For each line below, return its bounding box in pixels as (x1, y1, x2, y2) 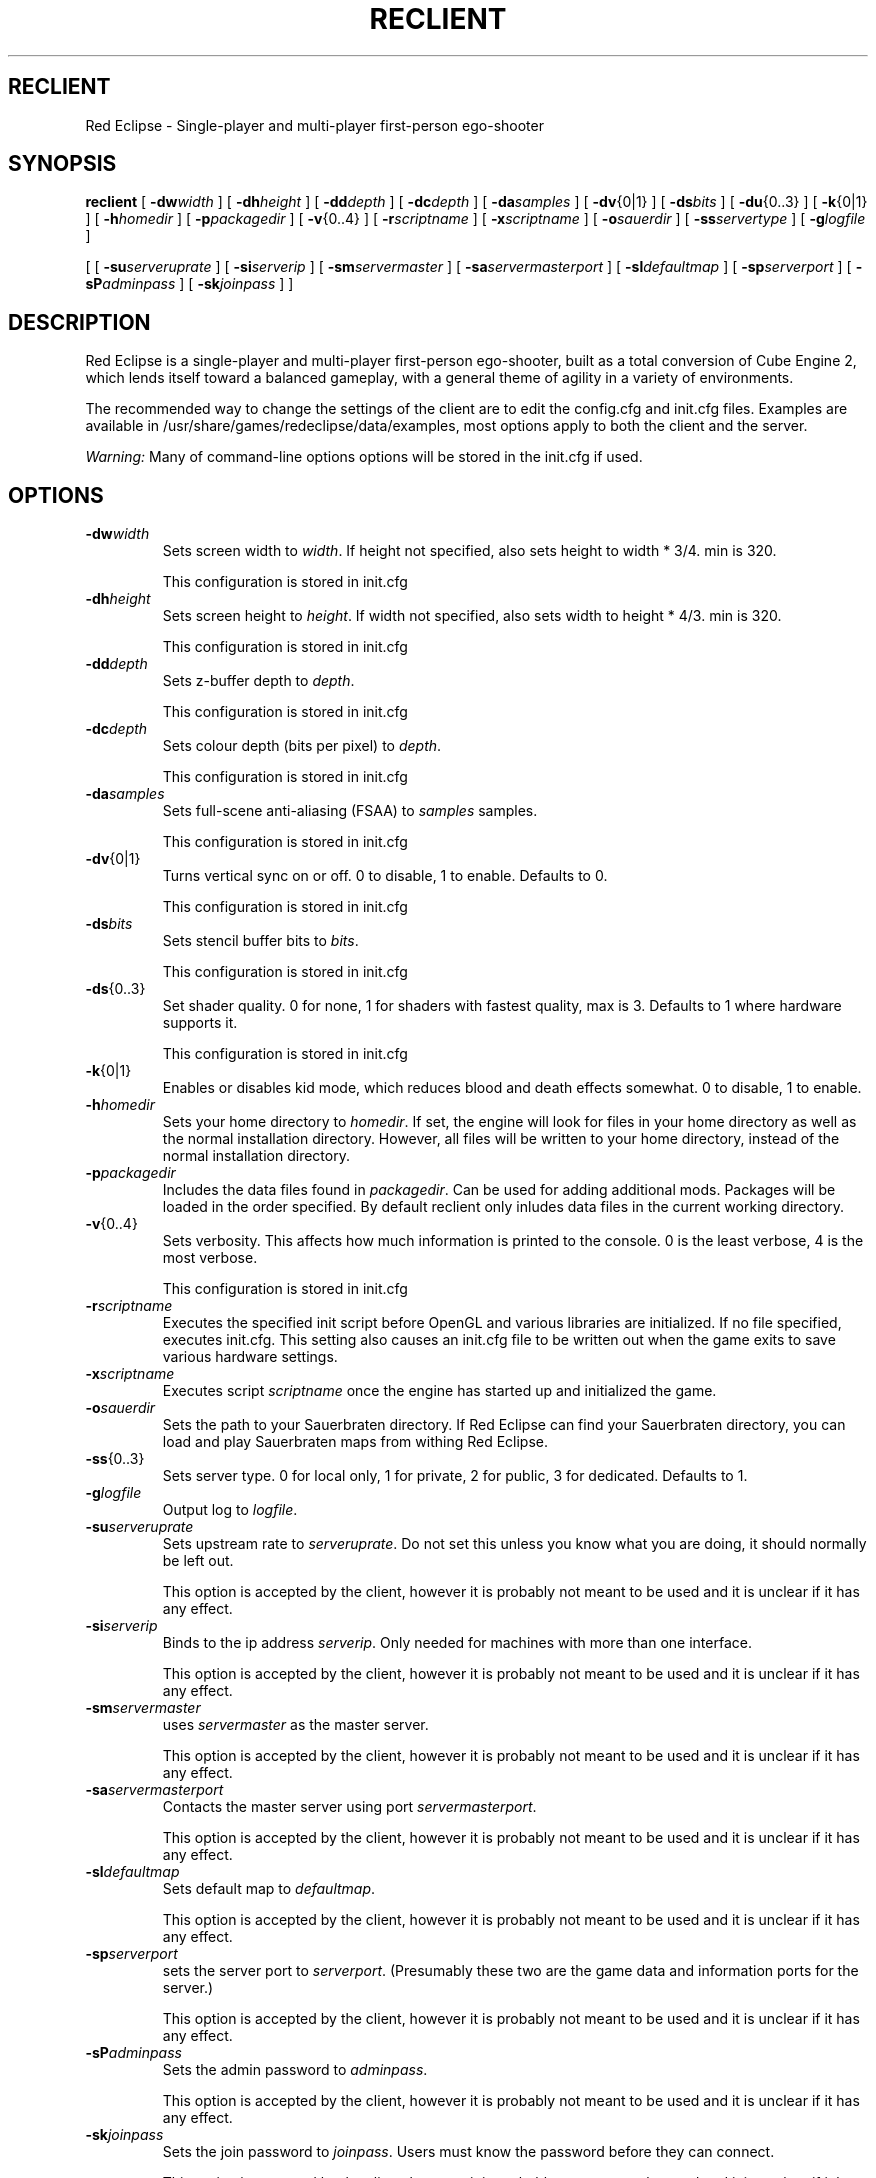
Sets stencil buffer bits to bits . (162, 932, 359, 950)
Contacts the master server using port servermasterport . (162, 1798, 537, 1816)
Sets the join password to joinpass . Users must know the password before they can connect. (162, 2143, 775, 2161)
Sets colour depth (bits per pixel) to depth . (162, 737, 442, 755)
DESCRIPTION (8, 309, 151, 335)
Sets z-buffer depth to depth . (162, 672, 355, 690)
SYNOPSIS (8, 151, 117, 177)
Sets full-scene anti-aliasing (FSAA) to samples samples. (162, 802, 538, 820)
